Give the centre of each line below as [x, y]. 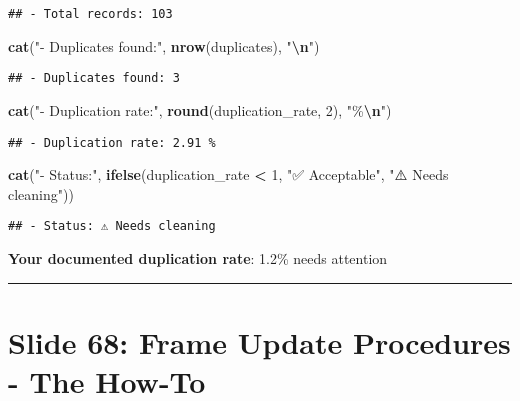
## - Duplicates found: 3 [94, 78]
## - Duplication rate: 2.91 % [112, 142]
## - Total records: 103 [90, 14]
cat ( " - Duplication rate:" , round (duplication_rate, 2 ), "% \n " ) [200, 109]
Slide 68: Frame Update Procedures [259, 341]
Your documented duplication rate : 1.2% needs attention [198, 258]
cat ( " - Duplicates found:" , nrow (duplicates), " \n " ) [164, 45]
